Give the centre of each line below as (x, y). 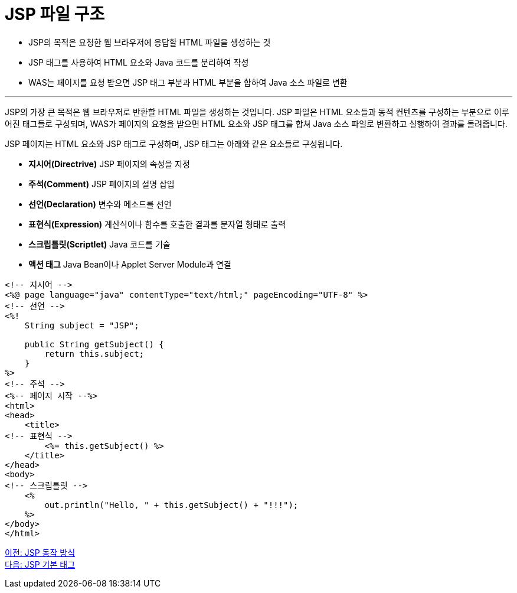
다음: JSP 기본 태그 (40, 564)
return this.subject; (94, 353)
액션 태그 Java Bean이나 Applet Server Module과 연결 (130, 264)
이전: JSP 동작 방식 (40, 552)
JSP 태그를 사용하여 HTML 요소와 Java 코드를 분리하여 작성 (139, 62)
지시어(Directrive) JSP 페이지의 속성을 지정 (109, 164)
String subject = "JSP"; (82, 325)
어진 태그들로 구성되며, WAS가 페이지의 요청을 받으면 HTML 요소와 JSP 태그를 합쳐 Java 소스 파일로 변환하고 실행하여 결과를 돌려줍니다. (256, 123)
